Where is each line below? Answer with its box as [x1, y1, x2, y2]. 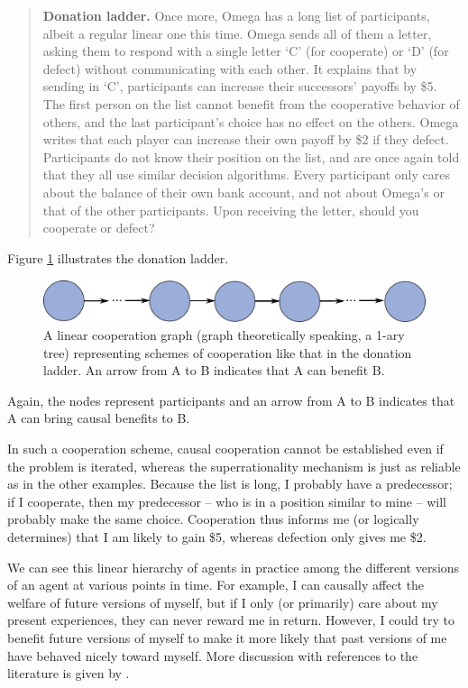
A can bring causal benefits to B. [7, 408, 190, 427]
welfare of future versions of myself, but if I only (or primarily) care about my [7, 592, 438, 611]
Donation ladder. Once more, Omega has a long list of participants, [42, 6, 430, 24]
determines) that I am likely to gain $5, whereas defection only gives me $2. [7, 527, 427, 546]
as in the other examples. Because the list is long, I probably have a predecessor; [7, 474, 453, 493]
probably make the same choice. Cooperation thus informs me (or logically [7, 509, 419, 528]
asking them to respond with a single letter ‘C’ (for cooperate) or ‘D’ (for [42, 41, 449, 60]
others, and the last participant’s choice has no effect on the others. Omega [42, 112, 459, 131]
